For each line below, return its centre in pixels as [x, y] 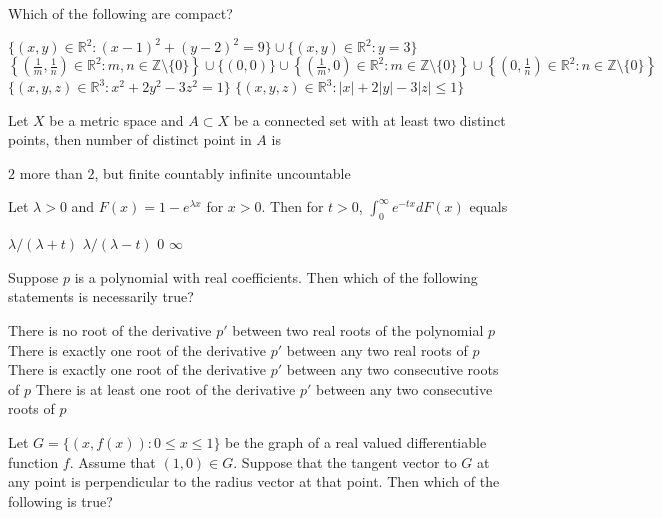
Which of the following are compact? [120, 13]
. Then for [292, 206]
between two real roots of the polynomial [358, 330]
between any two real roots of [377, 349]
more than [51, 172]
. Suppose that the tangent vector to [345, 461]
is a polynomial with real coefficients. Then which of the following [276, 276]
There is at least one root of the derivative [165, 388]
